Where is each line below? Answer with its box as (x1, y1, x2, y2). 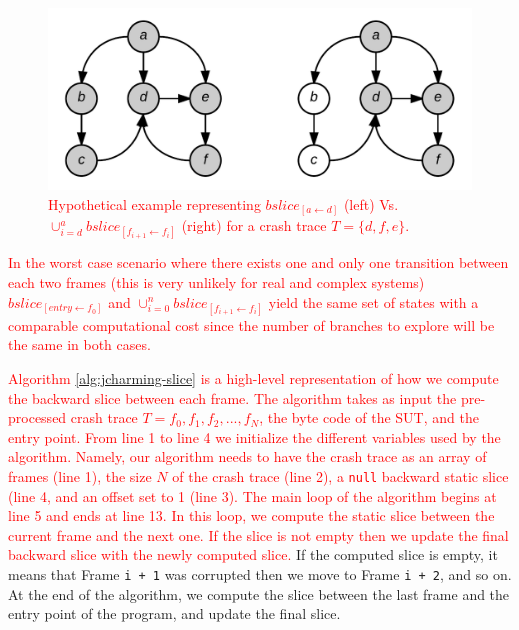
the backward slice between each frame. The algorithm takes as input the (8, 387, 457, 408)
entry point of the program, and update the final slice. (8, 603, 341, 624)
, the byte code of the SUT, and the (259, 407, 479, 428)
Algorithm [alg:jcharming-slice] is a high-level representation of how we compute (8, 368, 499, 389)
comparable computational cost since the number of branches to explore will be (8, 314, 495, 335)
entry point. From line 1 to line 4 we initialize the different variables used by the (8, 426, 501, 447)
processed (8, 407, 67, 428)
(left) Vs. (343, 193, 399, 214)
